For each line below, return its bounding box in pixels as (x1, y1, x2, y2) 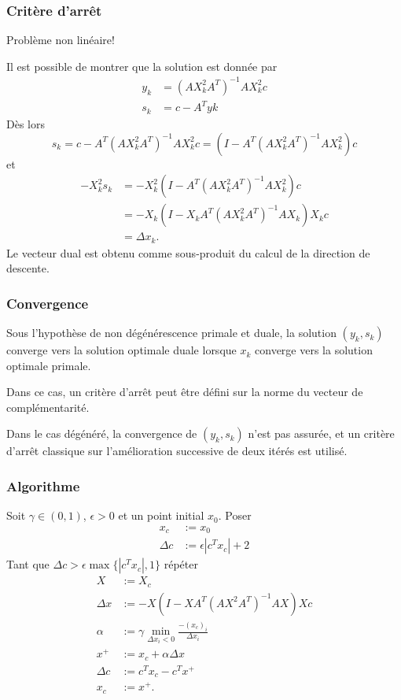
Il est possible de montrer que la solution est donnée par (6, 57, 278, 74)
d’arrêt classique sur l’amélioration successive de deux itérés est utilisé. (6, 443, 348, 459)
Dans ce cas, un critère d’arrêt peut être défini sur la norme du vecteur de (6, 383, 363, 400)
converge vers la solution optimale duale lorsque (6, 342, 237, 358)
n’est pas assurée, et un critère (248, 425, 395, 442)
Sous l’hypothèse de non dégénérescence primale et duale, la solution (6, 324, 337, 341)
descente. (6, 260, 50, 276)
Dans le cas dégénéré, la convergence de (6, 425, 197, 442)
